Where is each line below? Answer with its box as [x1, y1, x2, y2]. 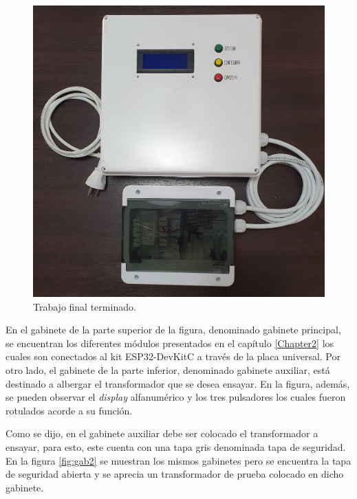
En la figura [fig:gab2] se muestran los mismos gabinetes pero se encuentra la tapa [6, 453, 351, 467]
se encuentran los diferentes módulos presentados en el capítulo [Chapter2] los [6, 335, 334, 350]
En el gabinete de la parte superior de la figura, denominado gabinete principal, [6, 322, 341, 337]
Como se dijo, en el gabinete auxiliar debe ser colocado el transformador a [6, 426, 318, 441]
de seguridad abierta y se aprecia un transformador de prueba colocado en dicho [6, 467, 344, 481]
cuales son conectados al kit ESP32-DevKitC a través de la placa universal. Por [6, 349, 340, 364]
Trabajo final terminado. [33, 299, 136, 313]
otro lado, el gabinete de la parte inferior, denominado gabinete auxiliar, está [6, 362, 330, 377]
